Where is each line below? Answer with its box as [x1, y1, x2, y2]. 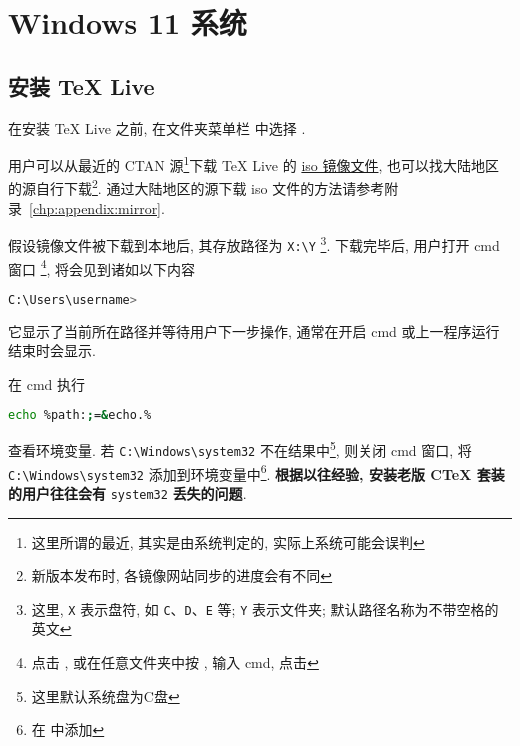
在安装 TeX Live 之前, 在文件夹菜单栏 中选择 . [8, 117, 306, 138]
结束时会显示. [8, 340, 96, 361]
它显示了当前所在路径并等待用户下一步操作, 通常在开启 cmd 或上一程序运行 [8, 320, 500, 341]
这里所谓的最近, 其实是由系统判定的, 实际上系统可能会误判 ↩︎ [31, 531, 425, 552]
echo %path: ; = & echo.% [8, 408, 152, 423]
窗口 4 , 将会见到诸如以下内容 [8, 255, 196, 279]
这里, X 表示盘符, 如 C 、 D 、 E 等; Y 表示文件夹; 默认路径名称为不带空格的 [31, 598, 499, 619]
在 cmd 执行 [8, 373, 86, 394]
